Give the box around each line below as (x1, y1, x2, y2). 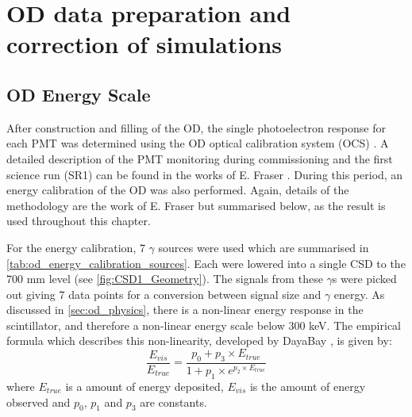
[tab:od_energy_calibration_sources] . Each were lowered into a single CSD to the (6, 254, 406, 271)
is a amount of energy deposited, (65, 378, 224, 394)
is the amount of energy (249, 378, 366, 394)
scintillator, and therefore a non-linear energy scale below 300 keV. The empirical (6, 316, 401, 333)
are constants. (140, 393, 207, 410)
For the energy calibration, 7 (6, 239, 145, 255)
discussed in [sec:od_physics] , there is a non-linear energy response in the (6, 301, 364, 318)
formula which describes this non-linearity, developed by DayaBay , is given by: (6, 332, 392, 349)
